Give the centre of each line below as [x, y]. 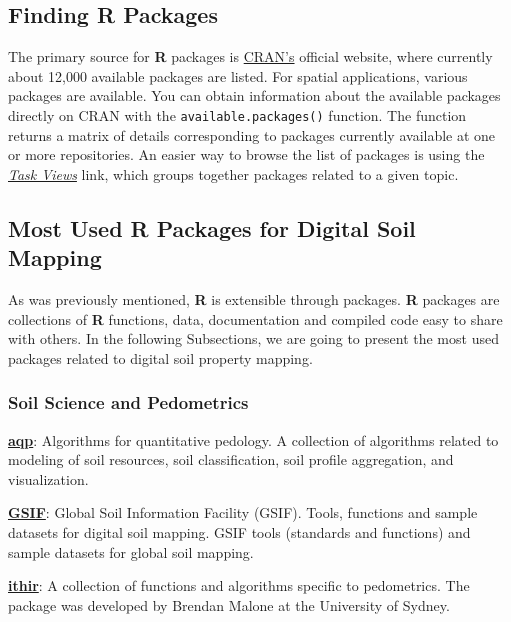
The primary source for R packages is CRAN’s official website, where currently [250, 56]
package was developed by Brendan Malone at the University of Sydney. [229, 604]
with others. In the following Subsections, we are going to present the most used [253, 338]
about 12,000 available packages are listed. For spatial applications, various [238, 75]
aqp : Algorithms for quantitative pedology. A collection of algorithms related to [253, 439]
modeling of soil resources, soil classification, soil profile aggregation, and [231, 459]
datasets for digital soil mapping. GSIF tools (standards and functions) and [239, 531]
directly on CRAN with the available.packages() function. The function [237, 114]
